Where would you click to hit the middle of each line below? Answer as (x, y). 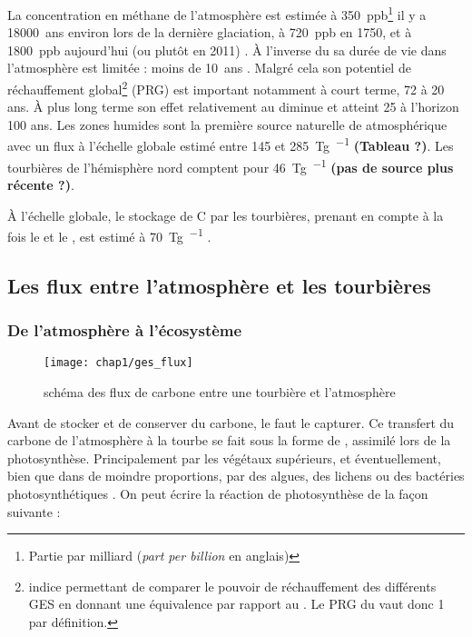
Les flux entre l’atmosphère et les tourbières (219, 285)
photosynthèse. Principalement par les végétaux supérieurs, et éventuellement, (224, 458)
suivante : (34, 511)
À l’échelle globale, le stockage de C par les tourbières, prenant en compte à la (226, 215)
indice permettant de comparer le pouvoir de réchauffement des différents (232, 586)
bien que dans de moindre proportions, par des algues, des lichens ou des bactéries (236, 476)
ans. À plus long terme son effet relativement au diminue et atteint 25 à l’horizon (233, 107)
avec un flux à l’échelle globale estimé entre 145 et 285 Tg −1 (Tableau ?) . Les (231, 144)
